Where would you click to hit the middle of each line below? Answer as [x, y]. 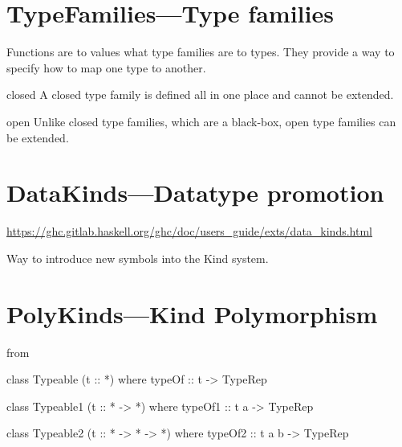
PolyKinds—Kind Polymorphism [192, 313]
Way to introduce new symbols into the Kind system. [138, 258]
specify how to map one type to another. [106, 67]
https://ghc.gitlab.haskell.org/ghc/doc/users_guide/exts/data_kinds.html [189, 231]
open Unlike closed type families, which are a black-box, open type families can [201, 121]
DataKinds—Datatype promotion [195, 193]
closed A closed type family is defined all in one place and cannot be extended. [200, 94]
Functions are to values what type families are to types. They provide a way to [201, 52]
